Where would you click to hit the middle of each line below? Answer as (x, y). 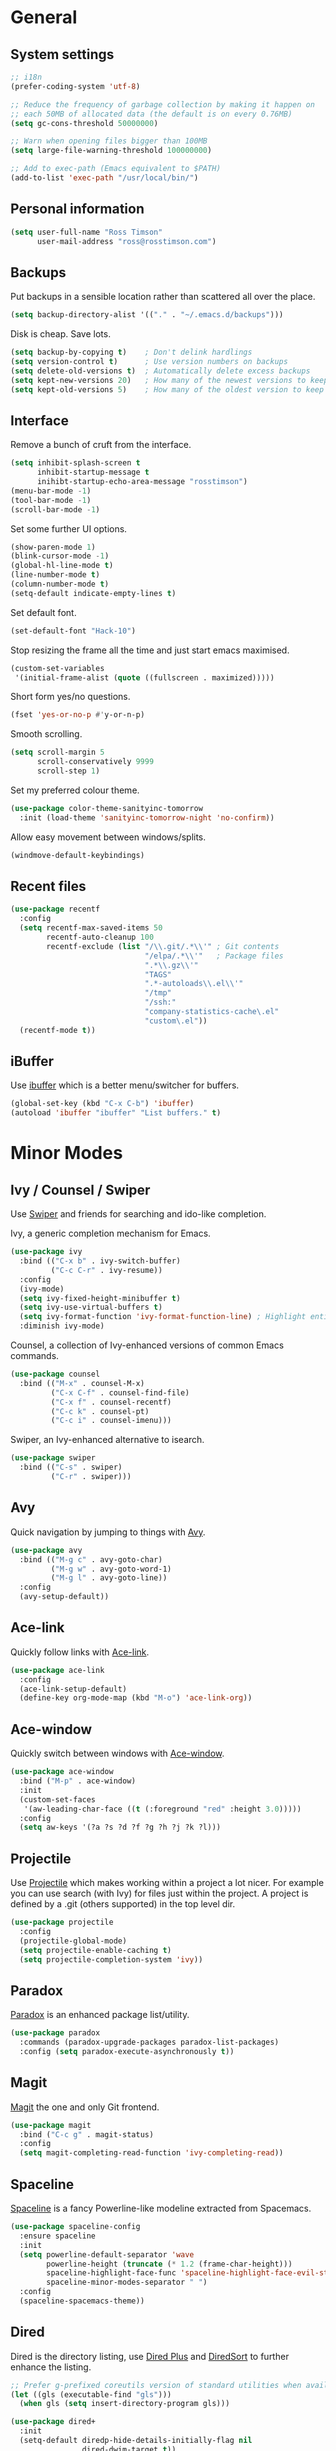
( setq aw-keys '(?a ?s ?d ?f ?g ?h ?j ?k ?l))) (120, 1827)
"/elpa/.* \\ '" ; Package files (214, 956)
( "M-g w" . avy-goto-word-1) (111, 1569)
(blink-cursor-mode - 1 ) (60, 556)
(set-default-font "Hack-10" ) (73, 631)
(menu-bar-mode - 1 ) (51, 491)
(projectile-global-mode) (73, 1941)
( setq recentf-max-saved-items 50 (91, 928)
